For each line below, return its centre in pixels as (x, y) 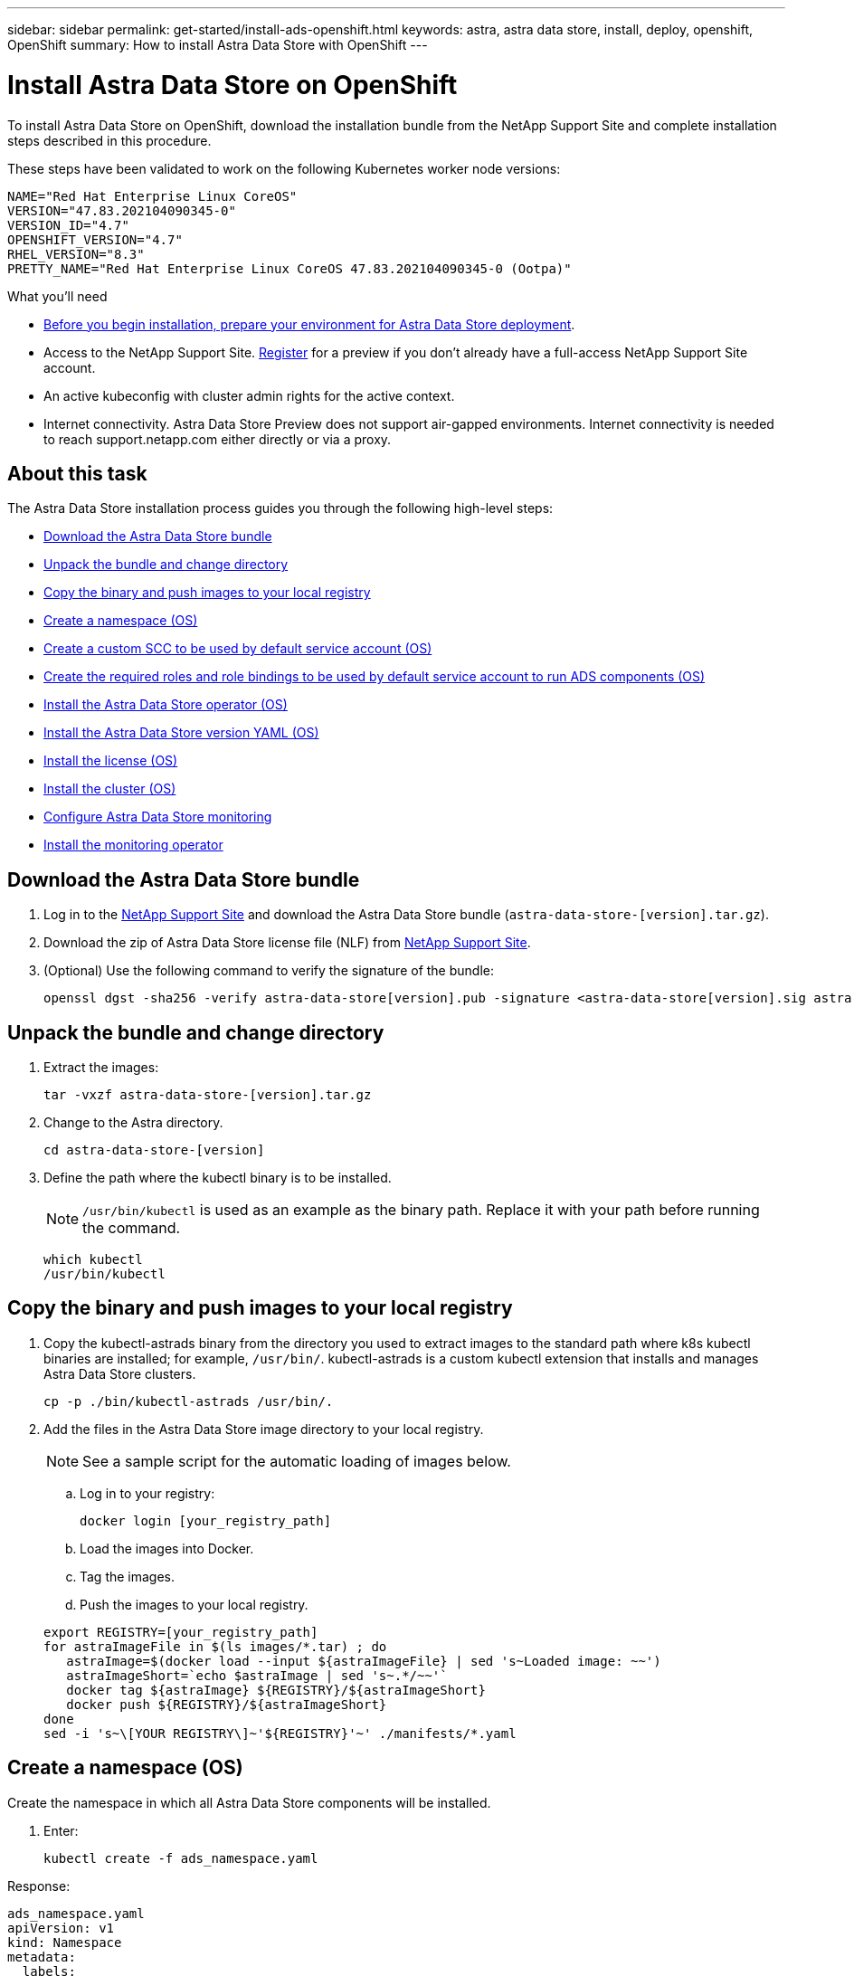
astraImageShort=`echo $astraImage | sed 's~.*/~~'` (257, 1675)
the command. (132, 1228)
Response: (39, 1886)
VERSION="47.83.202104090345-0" (122, 210)
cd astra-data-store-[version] (154, 1150)
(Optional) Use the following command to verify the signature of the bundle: (269, 971)
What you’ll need (57, 296)
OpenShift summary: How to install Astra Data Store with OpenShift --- (218, 45)
